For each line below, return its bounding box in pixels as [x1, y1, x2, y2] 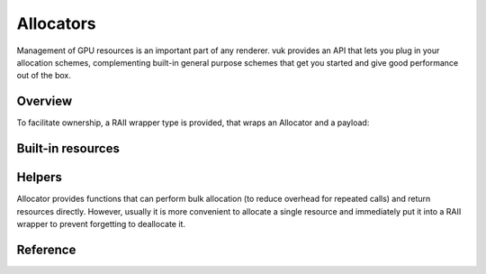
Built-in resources [16, 141, 121, 157]
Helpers [16, 169, 62, 185]
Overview [16, 94, 73, 109]
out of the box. [16, 70, 71, 81]
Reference [16, 242, 76, 257]
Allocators [16, 14, 96, 33]
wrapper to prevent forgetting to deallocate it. [16, 218, 186, 229]
